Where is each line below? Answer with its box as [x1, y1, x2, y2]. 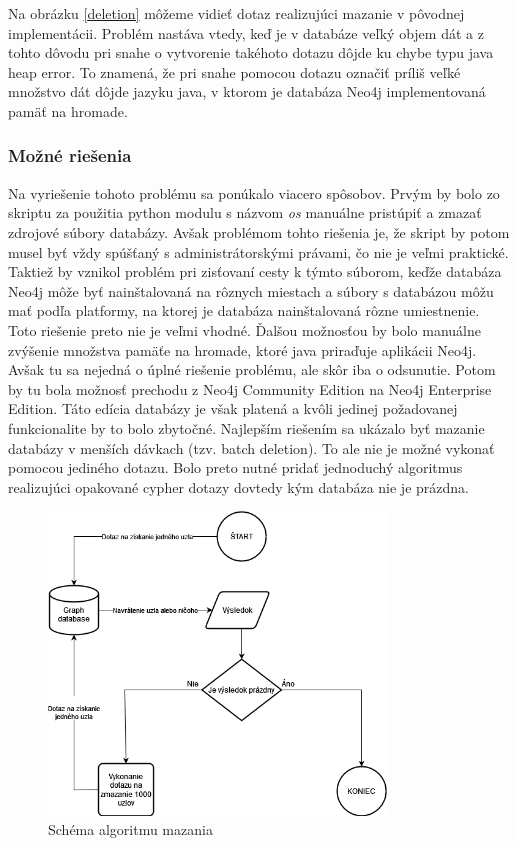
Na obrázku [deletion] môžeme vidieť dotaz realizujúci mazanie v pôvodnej [8, 3, 465, 23]
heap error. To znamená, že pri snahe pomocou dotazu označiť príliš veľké [8, 61, 461, 82]
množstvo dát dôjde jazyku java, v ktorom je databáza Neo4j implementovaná [8, 81, 486, 102]
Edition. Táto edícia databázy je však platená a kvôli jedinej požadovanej [8, 398, 458, 419]
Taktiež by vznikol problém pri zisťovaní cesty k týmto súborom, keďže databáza [8, 261, 502, 282]
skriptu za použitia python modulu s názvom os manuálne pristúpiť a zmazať [8, 202, 482, 223]
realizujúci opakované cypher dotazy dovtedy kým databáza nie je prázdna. [8, 476, 469, 497]
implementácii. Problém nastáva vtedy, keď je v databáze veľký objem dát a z [8, 22, 484, 43]
